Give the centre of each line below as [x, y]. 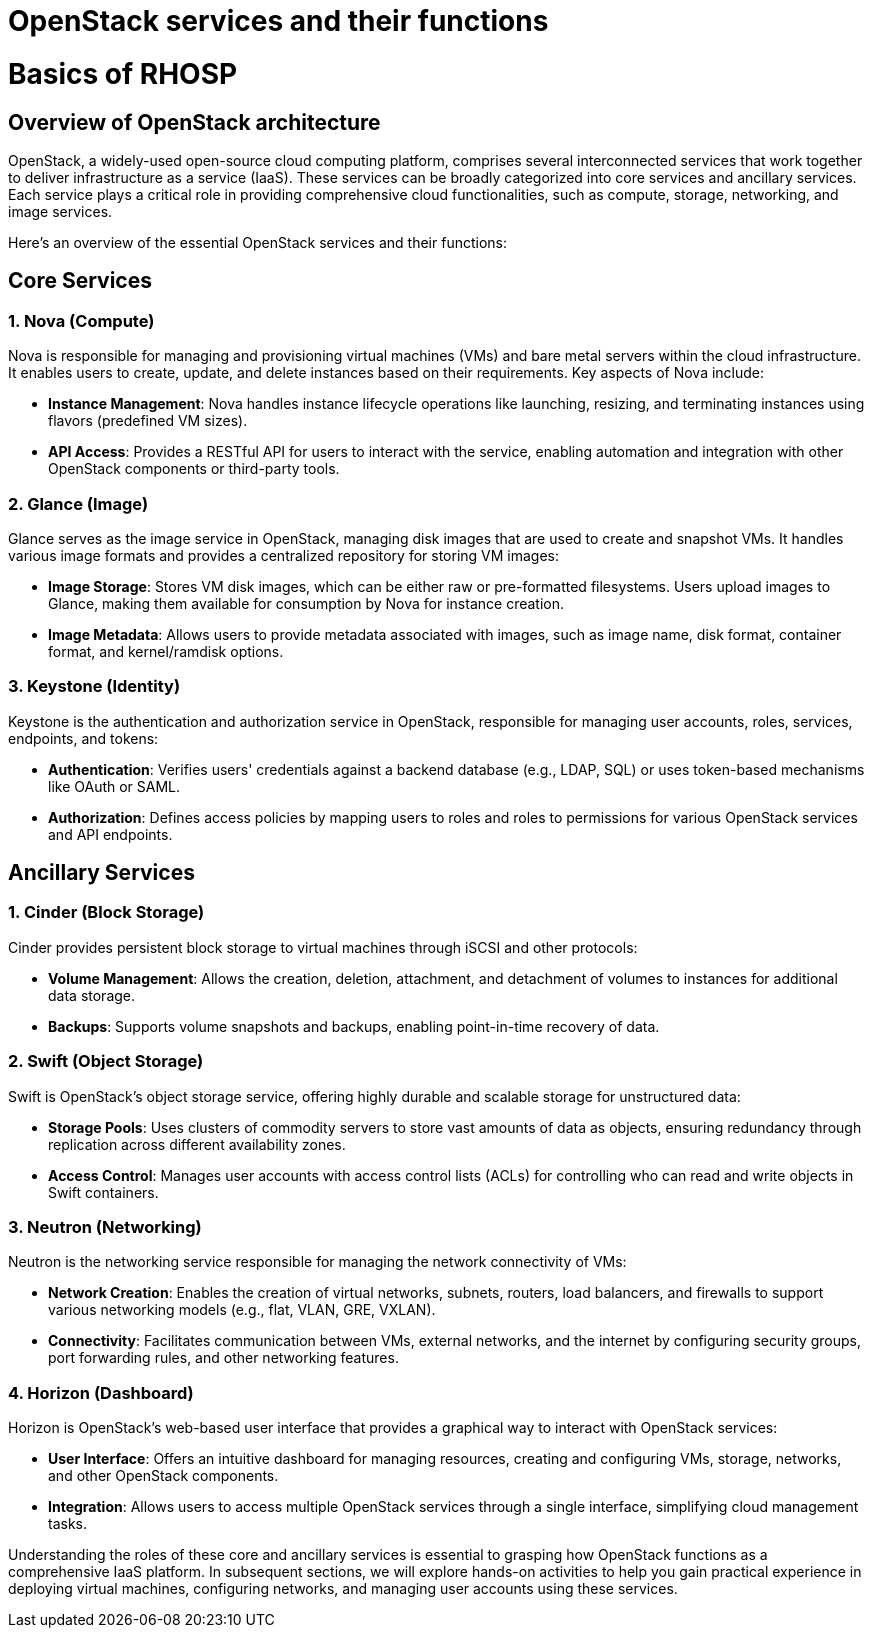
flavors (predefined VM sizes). [148, 421]
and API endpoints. [110, 834]
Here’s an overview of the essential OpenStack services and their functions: [257, 242]
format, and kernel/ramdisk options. [166, 651]
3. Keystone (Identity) [94, 686]
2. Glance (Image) [78, 503]
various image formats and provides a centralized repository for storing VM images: [284, 555]
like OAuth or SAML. [114, 786]
